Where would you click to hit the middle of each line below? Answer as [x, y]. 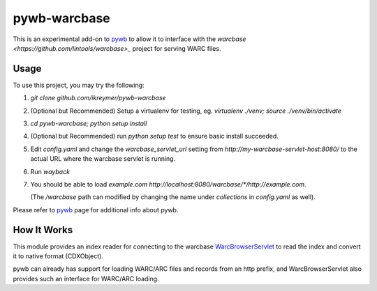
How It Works [43, 230]
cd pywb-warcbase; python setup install [89, 124]
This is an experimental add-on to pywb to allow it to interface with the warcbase [130, 39]
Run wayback [50, 171]
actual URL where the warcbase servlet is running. [103, 159]
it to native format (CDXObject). [58, 256]
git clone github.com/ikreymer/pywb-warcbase [98, 98]
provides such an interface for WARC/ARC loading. [86, 278]
